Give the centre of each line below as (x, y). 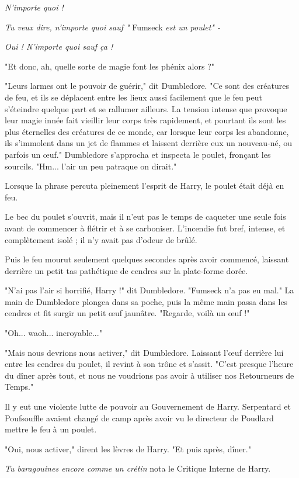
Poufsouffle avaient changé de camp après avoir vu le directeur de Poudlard (139, 418)
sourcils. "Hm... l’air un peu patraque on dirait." (91, 166)
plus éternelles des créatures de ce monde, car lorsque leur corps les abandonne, (147, 131)
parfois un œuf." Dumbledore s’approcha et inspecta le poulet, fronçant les (138, 154)
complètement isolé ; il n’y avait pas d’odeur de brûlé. (101, 239)
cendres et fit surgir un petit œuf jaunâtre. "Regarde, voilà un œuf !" (127, 313)
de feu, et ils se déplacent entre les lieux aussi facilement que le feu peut (133, 97)
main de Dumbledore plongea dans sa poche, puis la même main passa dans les (146, 301)
